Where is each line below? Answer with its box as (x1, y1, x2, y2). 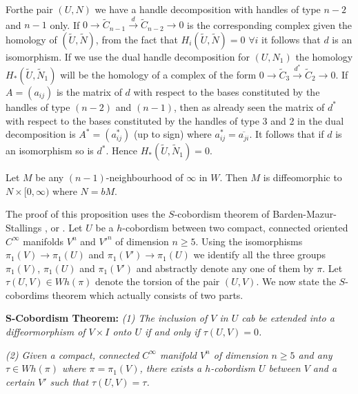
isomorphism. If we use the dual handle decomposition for (6, 49, 250, 63)
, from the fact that (95, 32, 178, 46)
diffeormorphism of (6, 324, 86, 339)
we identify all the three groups (193, 247, 326, 262)
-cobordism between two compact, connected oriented (122, 220, 348, 234)
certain (6, 374, 35, 388)
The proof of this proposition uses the (6, 207, 166, 221)
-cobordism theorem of (174, 207, 270, 221)
